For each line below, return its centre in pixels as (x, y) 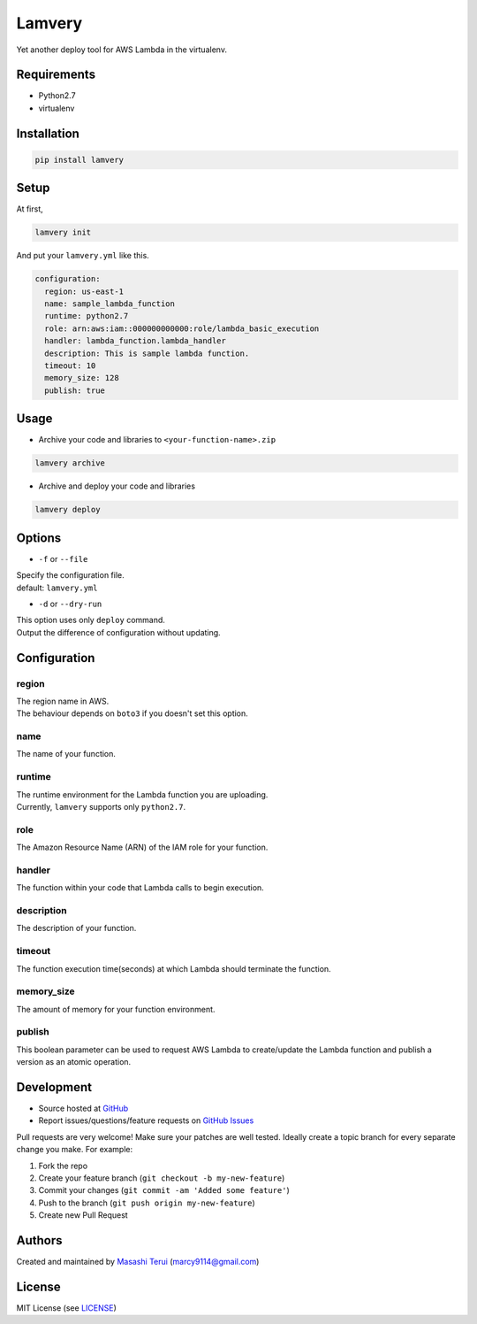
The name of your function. (66, 754)
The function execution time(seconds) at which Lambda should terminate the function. (174, 968)
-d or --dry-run (70, 604)
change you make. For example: (75, 1150)
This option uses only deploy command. (91, 620)
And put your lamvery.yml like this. (83, 256)
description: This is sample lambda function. (147, 353)
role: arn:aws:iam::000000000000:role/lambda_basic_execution (182, 328)
